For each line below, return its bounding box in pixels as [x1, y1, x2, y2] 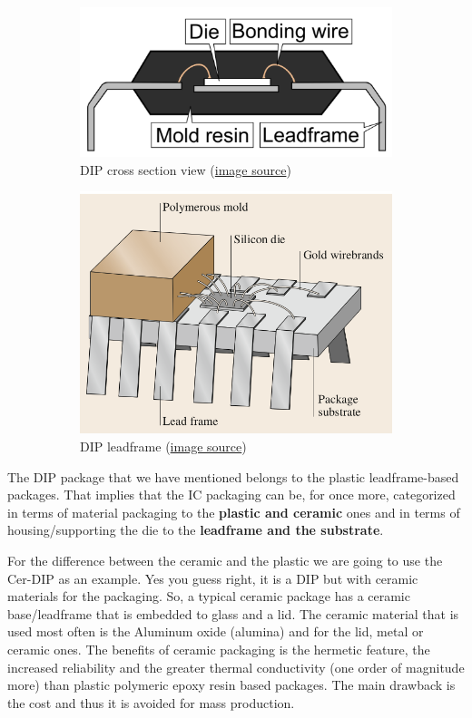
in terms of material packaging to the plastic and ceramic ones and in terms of [7, 502, 460, 521]
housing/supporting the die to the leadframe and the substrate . [7, 520, 384, 539]
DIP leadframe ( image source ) [80, 437, 247, 456]
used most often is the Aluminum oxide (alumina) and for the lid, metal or [7, 622, 424, 641]
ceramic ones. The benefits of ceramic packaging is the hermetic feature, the [7, 639, 430, 658]
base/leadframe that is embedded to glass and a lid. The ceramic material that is [7, 604, 459, 623]
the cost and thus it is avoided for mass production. [7, 693, 295, 712]
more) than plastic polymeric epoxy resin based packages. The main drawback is [7, 675, 456, 694]
